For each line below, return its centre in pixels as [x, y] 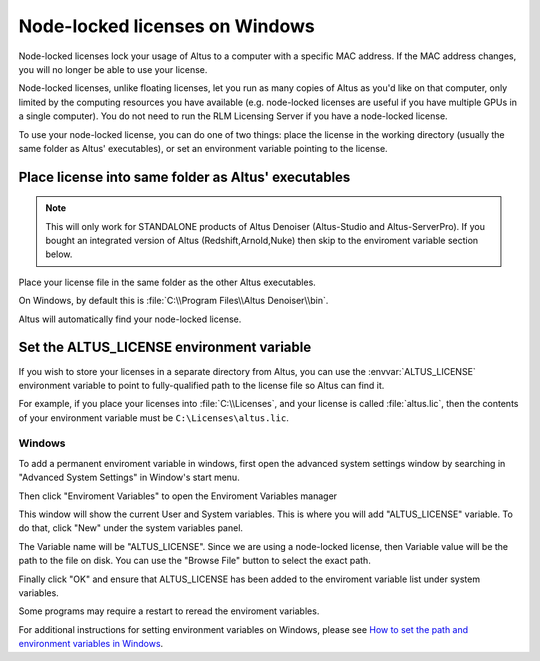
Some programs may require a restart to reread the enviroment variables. [169, 611]
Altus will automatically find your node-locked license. [130, 319]
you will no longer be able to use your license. [113, 69]
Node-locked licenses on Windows [166, 26]
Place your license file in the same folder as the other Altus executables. [167, 282]
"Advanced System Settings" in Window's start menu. [129, 477]
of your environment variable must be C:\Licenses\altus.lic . [153, 417]
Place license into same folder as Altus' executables [184, 176]
